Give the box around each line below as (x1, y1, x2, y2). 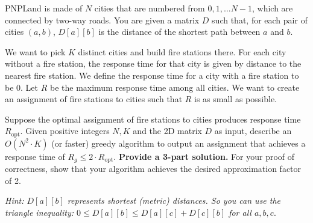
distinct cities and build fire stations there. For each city (78, 45, 286, 58)
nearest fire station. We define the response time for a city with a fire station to (5, 69, 299, 81)
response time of (5, 150, 65, 162)
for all (229, 206, 251, 219)
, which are (252, 2, 293, 14)
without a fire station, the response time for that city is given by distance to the (5, 57, 302, 70)
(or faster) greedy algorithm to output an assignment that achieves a (51, 136, 306, 149)
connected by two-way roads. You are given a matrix (5, 13, 200, 26)
